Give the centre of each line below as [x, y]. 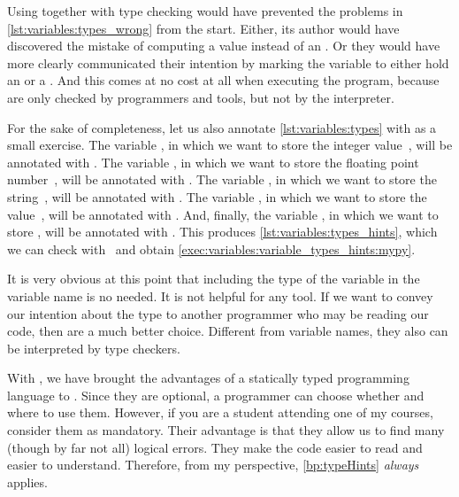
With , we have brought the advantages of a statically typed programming [208, 378]
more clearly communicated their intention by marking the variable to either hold [228, 62]
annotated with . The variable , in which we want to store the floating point [213, 162]
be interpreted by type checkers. [94, 348]
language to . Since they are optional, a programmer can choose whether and [216, 395]
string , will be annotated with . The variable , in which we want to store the [217, 196]
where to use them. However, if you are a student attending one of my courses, [220, 412]
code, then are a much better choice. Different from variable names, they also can [228, 331]
